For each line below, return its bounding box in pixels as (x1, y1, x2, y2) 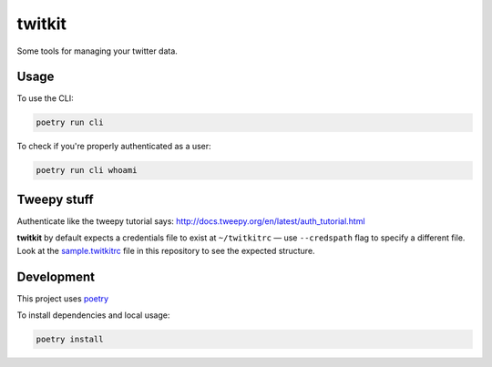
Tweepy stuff (16, 191, 95, 207)
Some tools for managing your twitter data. (16, 46, 178, 56)
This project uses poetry (16, 292, 109, 304)
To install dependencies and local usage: (16, 310, 170, 321)
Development (16, 269, 96, 284)
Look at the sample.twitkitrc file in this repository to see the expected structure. (16, 245, 315, 256)
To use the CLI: (16, 93, 74, 104)
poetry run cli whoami (36, 165, 138, 176)
